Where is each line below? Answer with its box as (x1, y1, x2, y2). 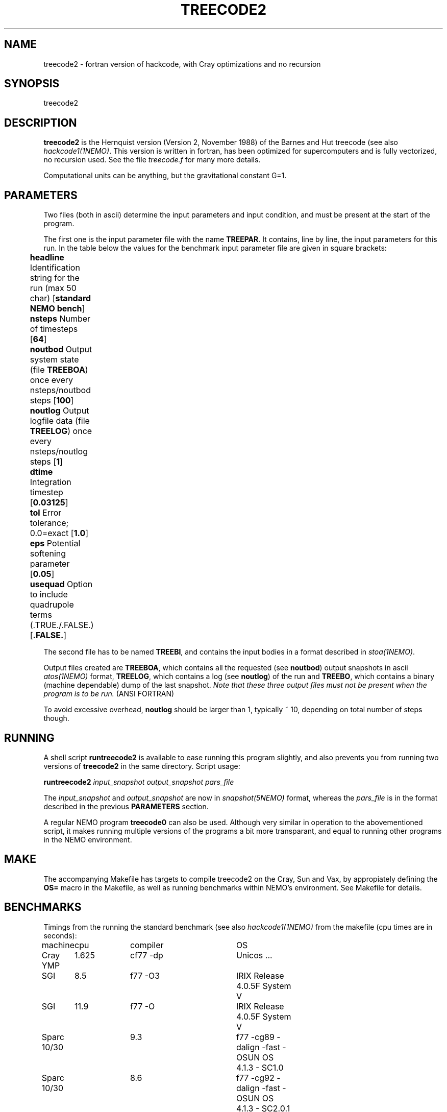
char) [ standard (30, 293, 91, 304)
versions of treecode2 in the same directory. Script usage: (43, 761, 240, 770)
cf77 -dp (130, 950, 163, 960)
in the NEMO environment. (43, 835, 132, 844)
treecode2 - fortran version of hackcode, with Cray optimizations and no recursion (43, 59, 321, 68)
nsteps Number (30, 313, 91, 324)
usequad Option (30, 579, 93, 590)
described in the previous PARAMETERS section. (43, 802, 209, 811)
